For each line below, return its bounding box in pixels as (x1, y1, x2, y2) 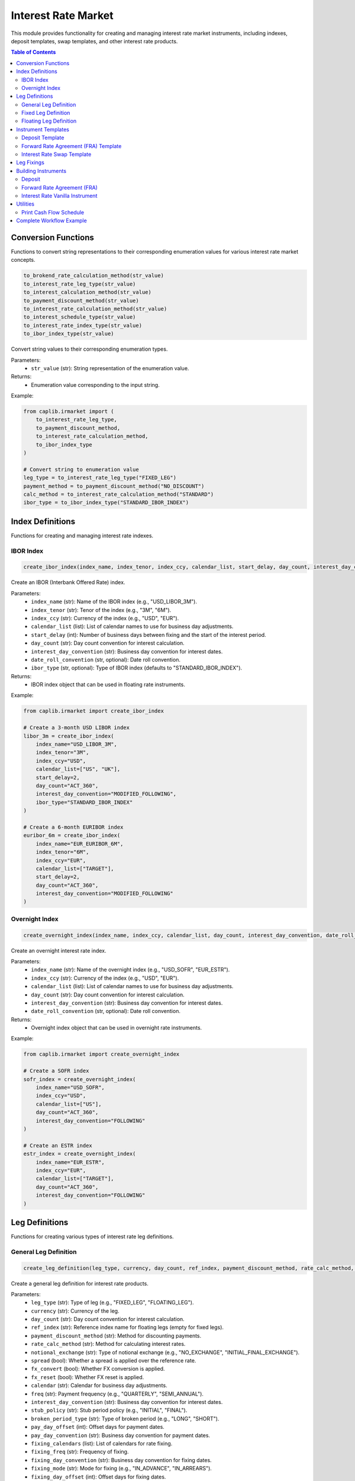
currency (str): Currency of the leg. (31, 1307, 120, 1315)
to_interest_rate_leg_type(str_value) (23, 280, 136, 287)
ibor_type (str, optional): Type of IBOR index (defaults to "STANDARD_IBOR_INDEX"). (31, 664, 243, 672)
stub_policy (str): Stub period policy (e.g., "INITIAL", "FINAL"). (31, 1407, 188, 1414)
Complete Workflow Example (16, 217, 87, 225)
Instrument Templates (16, 126, 69, 133)
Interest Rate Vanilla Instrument (21, 192, 98, 199)
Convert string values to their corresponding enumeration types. (11, 345, 168, 352)
